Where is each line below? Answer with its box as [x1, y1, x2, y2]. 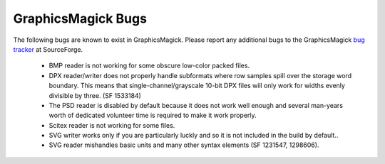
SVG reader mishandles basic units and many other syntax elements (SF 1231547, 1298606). [48, 141, 319, 149]
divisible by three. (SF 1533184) [48, 91, 142, 99]
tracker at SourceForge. [13, 45, 83, 53]
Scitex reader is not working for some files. [48, 121, 175, 129]
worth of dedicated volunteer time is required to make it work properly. [48, 111, 257, 120]
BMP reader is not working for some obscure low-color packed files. [48, 61, 250, 70]
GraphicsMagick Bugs [13, 11, 148, 26]
